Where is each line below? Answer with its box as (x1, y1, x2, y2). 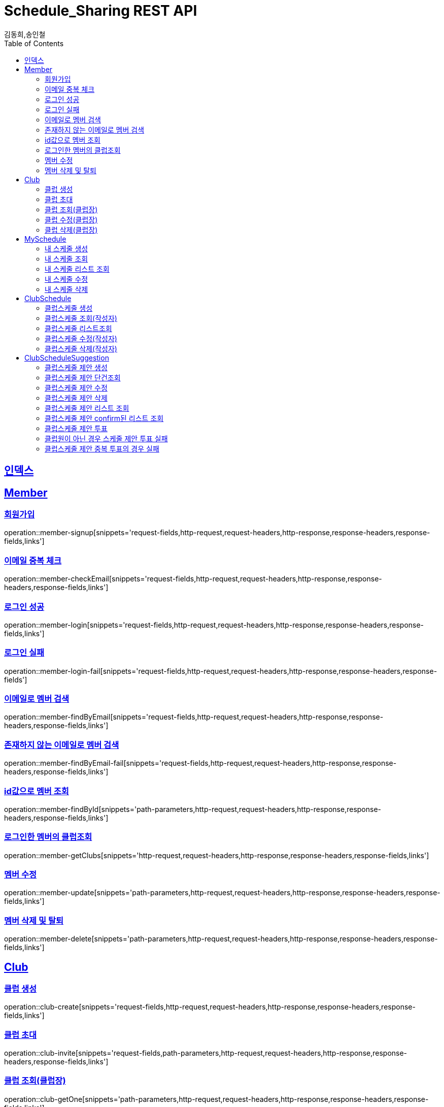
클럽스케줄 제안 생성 (45, 363, 108, 372)
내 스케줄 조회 (45, 254, 88, 263)
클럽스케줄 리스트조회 (45, 323, 112, 333)
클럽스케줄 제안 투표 (45, 424, 108, 433)
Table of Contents (4, 39, 64, 48)
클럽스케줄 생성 (45, 303, 93, 312)
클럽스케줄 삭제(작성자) (45, 344, 117, 353)
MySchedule (24, 234, 66, 243)
